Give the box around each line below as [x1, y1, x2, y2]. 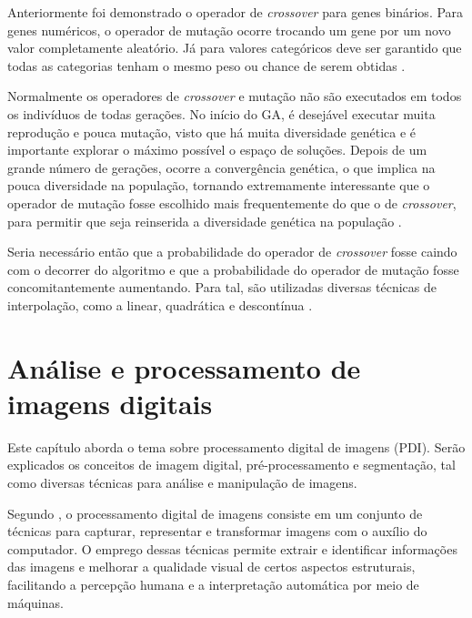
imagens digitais [7, 384, 213, 421]
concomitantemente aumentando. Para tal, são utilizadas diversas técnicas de [7, 278, 437, 297]
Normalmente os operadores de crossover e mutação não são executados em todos [7, 86, 462, 106]
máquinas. [7, 593, 64, 612]
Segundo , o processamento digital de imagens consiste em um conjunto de [7, 503, 423, 522]
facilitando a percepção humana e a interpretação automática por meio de [7, 574, 419, 593]
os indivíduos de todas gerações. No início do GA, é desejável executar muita [7, 104, 436, 123]
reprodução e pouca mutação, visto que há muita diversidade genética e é [7, 122, 417, 141]
